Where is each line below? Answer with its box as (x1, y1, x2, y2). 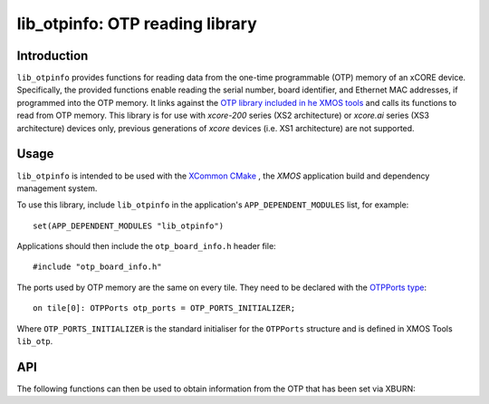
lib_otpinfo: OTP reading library (16, 14, 257, 34)
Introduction (16, 48, 89, 63)
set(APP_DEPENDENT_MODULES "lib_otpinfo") (33, 220, 225, 231)
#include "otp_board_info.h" (33, 262, 162, 272)
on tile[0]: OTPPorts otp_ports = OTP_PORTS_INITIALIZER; (33, 303, 296, 313)
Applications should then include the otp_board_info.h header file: (16, 241, 276, 252)
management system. (16, 182, 98, 194)
